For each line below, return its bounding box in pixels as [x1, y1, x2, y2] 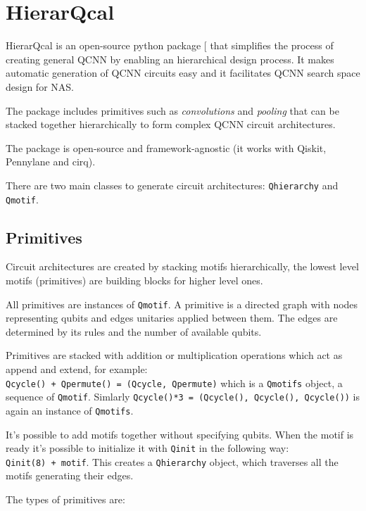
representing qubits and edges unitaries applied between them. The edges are [6, 310, 338, 325]
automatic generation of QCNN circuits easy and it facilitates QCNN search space [6, 65, 360, 80]
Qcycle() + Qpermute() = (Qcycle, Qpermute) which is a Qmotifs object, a [6, 375, 343, 390]
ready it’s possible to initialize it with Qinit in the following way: [6, 441, 289, 455]
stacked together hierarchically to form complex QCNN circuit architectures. [6, 117, 336, 132]
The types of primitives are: [6, 492, 125, 507]
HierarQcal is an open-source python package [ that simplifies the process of [6, 38, 334, 53]
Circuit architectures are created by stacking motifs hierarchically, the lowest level [6, 259, 359, 274]
